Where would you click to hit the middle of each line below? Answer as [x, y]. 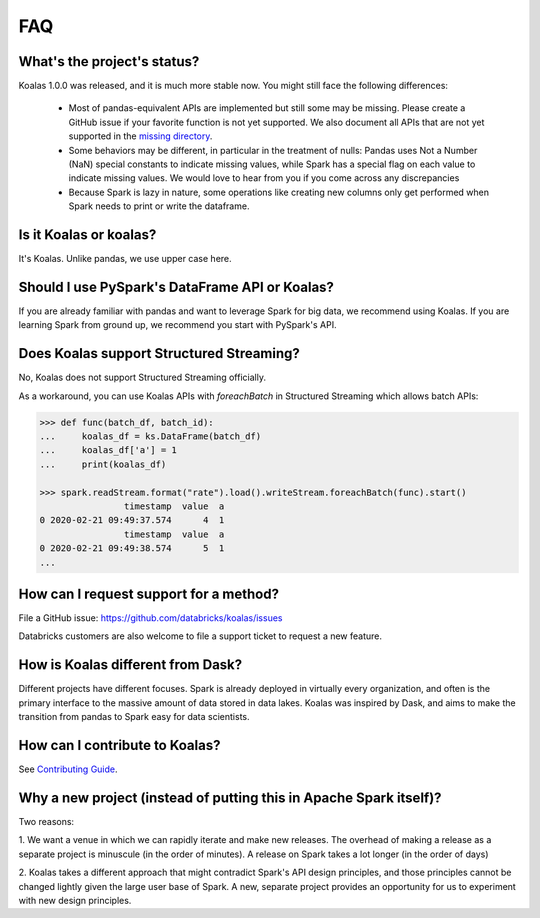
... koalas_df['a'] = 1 [108, 450]
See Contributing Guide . [68, 769]
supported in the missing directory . [140, 136]
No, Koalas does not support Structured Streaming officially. [142, 377]
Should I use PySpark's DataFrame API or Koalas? [176, 286]
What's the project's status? [109, 61]
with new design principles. [75, 900]
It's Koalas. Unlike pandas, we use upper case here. [125, 259]
